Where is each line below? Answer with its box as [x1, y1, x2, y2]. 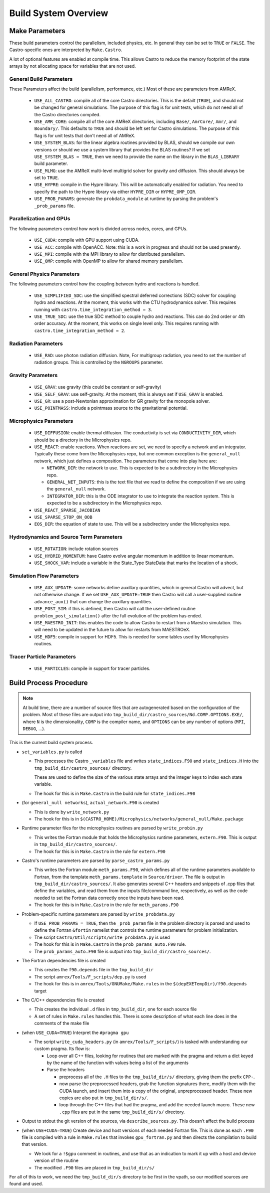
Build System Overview [9, 8, 108, 19]
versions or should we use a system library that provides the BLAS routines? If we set [34, 146, 210, 152]
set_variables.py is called [21, 749, 82, 755]
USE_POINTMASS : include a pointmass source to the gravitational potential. [34, 405, 188, 411]
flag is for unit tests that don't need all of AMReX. [34, 132, 136, 138]
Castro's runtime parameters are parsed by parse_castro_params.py [21, 858, 170, 864]
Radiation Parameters [9, 340, 63, 347]
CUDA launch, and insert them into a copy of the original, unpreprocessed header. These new [59, 1088, 252, 1094]
